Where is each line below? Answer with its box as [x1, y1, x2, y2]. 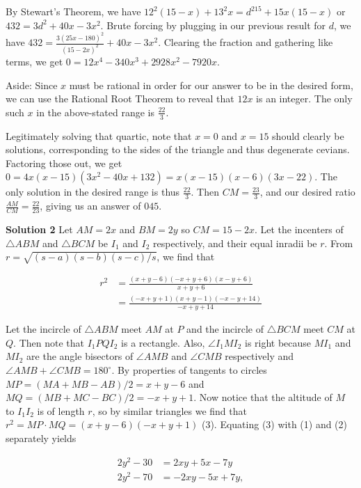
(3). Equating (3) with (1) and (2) [201, 417, 348, 432]
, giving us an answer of [40, 198, 141, 213]
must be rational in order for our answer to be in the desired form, [69, 77, 353, 92]
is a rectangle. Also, [121, 335, 205, 349]
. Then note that [13, 335, 84, 349]
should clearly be [272, 128, 344, 143]
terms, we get [6, 54, 63, 68]
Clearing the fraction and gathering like [163, 35, 333, 49]
